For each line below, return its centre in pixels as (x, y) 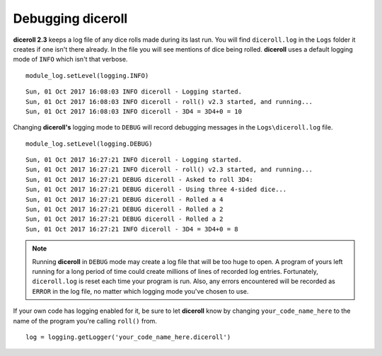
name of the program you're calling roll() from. (85, 321)
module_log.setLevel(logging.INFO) (87, 75)
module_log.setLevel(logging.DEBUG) (89, 144)
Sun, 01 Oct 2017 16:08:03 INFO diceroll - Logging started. (134, 92)
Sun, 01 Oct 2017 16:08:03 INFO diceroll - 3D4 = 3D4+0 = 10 (134, 111)
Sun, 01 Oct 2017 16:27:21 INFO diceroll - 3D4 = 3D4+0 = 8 (132, 229)
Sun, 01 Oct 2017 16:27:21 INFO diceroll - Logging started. (134, 160)
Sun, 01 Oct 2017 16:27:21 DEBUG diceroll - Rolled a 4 (125, 199)
